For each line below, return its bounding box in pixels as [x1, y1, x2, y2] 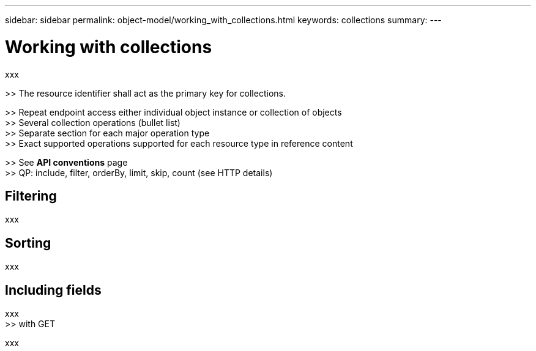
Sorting [5, 235, 51, 251]
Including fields [5, 282, 102, 298]
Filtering [5, 188, 57, 204]
